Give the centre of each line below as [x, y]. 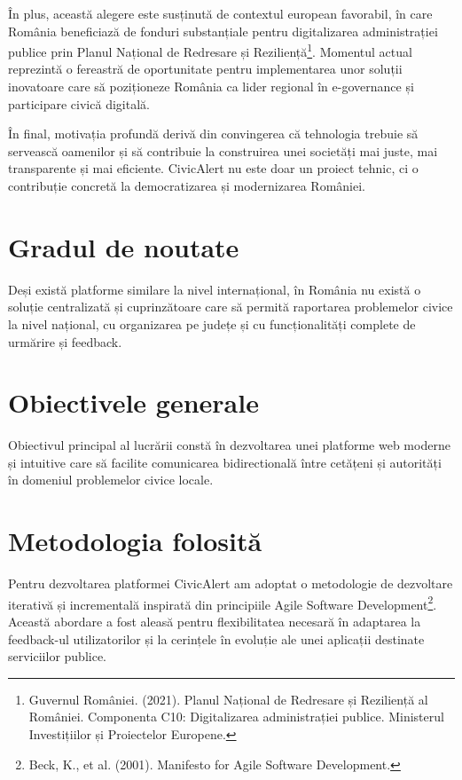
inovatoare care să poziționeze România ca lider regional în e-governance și [211, 87]
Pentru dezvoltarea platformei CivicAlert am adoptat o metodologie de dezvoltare [231, 583]
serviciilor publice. [58, 656]
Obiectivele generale [133, 402]
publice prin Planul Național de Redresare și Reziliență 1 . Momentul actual [210, 50]
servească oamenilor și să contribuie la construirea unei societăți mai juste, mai [223, 150]
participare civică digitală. [79, 103]
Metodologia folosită [135, 541]
